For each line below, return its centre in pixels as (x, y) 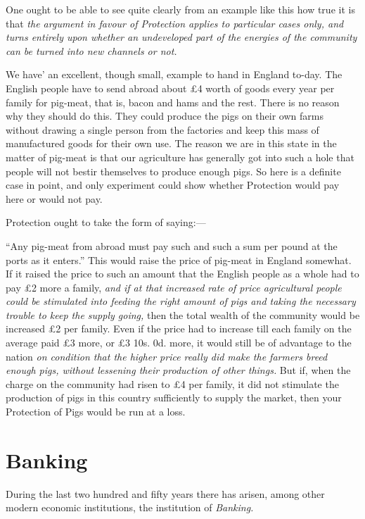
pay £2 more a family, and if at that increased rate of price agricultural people (174, 287)
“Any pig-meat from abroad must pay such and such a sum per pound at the (172, 245)
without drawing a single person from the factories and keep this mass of (162, 129)
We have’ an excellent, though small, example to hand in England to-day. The (174, 74)
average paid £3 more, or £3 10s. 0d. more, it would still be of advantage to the (179, 343)
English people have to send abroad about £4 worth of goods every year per (170, 88)
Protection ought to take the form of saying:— (106, 222)
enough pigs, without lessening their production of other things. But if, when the (178, 370)
